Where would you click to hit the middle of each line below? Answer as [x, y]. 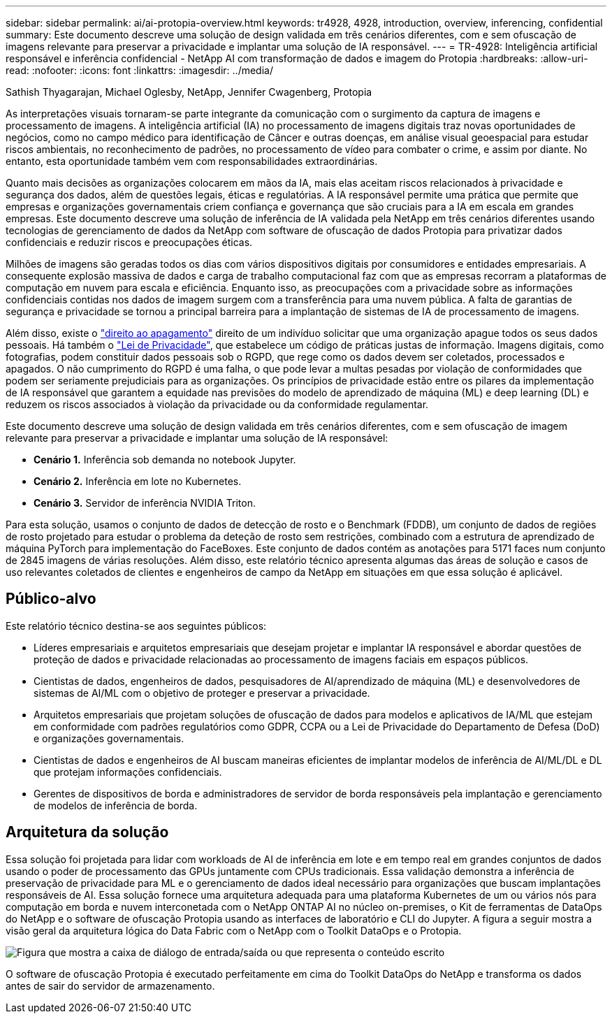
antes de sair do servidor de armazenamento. [110, 985]
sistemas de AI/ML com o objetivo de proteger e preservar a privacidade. [202, 693]
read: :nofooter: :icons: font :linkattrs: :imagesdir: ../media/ [139, 70]
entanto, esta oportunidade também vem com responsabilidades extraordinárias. [192, 161]
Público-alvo [51, 599]
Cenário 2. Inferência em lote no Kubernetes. [138, 481]
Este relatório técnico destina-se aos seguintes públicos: [136, 626]
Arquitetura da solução [87, 832]
